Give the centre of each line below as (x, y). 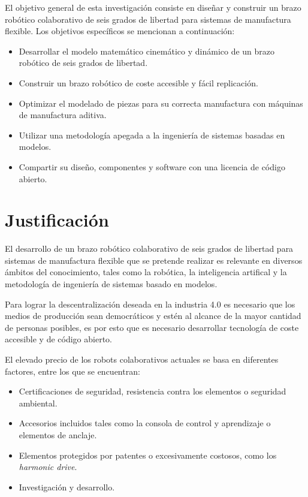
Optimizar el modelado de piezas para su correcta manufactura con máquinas (161, 103)
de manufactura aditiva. (63, 115)
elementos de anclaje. (58, 434)
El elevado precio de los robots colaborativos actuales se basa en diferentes (142, 359)
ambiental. (38, 403)
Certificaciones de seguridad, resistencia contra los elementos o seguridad (153, 391)
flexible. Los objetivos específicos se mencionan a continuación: (120, 31)
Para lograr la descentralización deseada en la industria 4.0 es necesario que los (150, 304)
